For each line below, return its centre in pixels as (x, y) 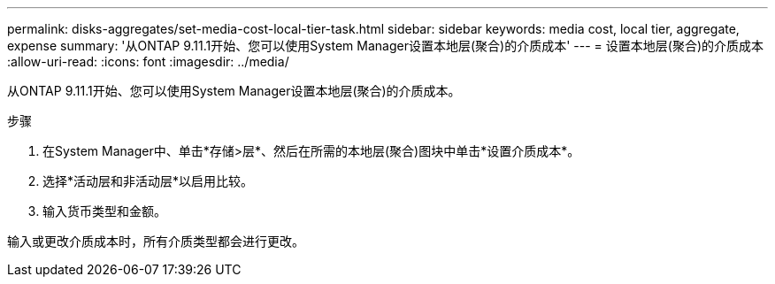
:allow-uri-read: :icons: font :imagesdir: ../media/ (148, 61)
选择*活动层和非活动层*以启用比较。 (148, 181)
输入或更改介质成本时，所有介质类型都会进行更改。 (156, 241)
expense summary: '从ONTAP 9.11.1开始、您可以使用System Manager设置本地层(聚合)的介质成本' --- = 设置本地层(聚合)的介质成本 (385, 46)
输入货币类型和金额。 (104, 211)
